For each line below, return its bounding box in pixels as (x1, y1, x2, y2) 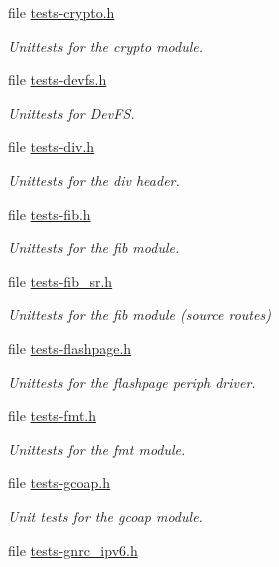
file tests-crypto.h (8, 2, 115, 22)
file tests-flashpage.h (8, 337, 132, 358)
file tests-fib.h (8, 203, 91, 224)
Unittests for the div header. (8, 169, 180, 190)
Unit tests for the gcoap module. (8, 505, 203, 526)
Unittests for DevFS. (8, 102, 135, 123)
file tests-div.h (8, 136, 95, 157)
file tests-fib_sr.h (8, 270, 113, 291)
